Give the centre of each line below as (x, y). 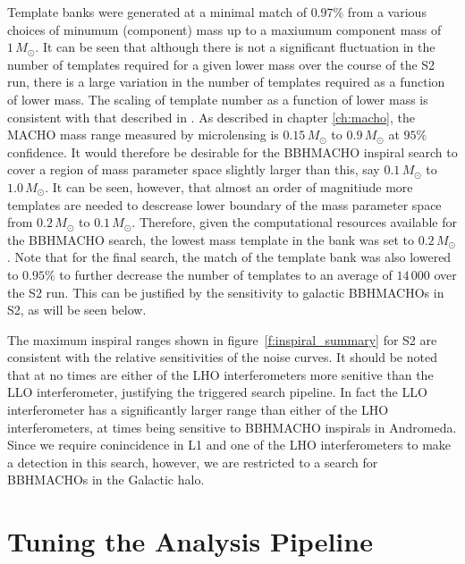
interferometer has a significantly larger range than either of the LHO (198, 410)
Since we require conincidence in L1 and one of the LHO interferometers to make (229, 445)
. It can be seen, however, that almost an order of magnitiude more (229, 186)
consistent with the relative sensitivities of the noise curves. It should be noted (222, 357)
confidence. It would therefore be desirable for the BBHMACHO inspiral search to (232, 152)
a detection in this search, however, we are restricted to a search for (193, 462)
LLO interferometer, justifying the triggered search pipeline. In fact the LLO (217, 392)
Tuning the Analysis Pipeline (190, 541)
